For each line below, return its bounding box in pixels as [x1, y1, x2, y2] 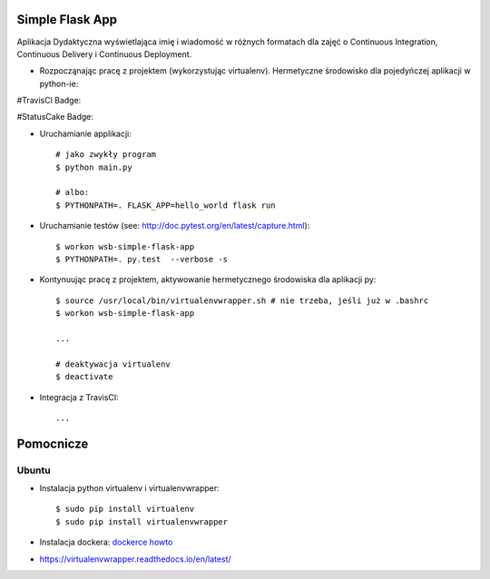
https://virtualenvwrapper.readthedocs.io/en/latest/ [39, 554, 231, 564]
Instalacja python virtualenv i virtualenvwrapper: [39, 483, 220, 494]
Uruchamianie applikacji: [39, 128, 132, 139]
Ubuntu [16, 464, 51, 476]
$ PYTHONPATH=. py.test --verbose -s [55, 254, 229, 264]
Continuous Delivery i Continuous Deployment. [16, 48, 192, 59]
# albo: [55, 187, 90, 198]
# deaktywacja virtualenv [55, 358, 171, 369]
